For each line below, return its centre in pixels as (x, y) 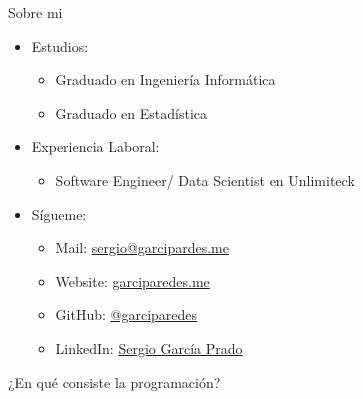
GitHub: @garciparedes (126, 314)
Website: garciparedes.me (132, 280)
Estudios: (60, 45)
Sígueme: (59, 213)
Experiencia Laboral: (95, 146)
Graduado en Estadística (131, 112)
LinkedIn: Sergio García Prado (149, 347)
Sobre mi (35, 12)
